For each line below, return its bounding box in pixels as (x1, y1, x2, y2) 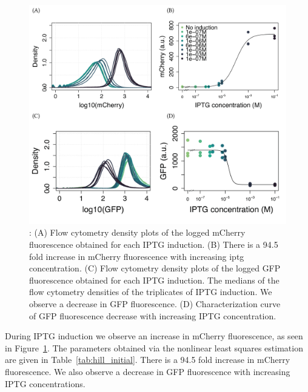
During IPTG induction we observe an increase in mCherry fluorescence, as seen (5, 330, 303, 342)
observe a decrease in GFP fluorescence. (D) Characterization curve (29, 297, 281, 310)
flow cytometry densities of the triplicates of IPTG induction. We (29, 285, 272, 298)
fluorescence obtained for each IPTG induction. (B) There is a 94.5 (29, 238, 278, 251)
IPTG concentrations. (5, 377, 85, 390)
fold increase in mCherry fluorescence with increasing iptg (29, 250, 244, 262)
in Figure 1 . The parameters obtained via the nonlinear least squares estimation (5, 341, 303, 354)
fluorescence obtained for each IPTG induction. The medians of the (29, 273, 280, 286)
